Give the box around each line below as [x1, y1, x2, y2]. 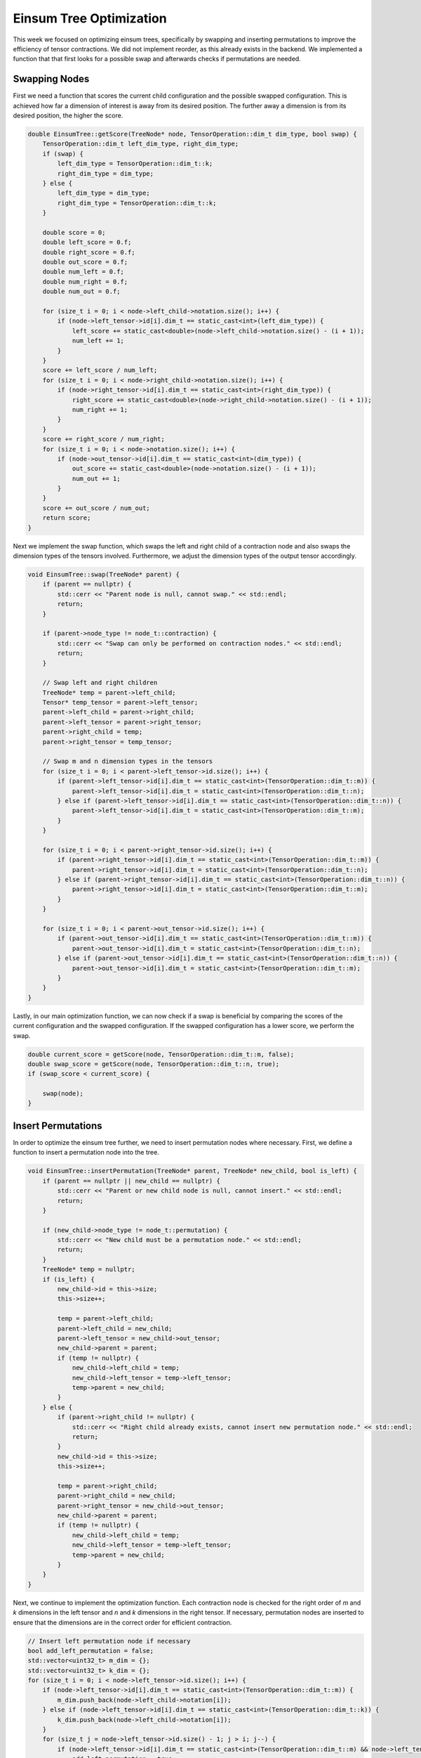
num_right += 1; [72, 405, 128, 413]
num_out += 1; [72, 475, 121, 482]
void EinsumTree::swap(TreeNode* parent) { [27, 570, 180, 578]
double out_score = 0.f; [42, 258, 128, 267]
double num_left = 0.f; [42, 268, 124, 276]
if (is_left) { [42, 1275, 95, 1283]
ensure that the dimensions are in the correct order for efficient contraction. [13, 1618, 232, 1627]
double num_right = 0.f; [42, 278, 128, 285]
